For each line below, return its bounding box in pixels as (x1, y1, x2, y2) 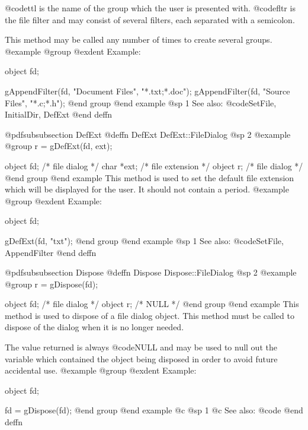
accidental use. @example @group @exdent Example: (5, 364, 197, 377)
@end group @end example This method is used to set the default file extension (5, 171, 294, 184)
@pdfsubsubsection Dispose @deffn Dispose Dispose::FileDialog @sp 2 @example (5, 266, 297, 279)
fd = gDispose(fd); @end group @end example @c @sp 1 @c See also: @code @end (5, 404, 303, 416)
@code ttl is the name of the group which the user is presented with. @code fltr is (5, 2, 296, 14)
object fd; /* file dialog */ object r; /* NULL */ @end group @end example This (5, 298, 299, 310)
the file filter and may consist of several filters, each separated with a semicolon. (5, 13, 295, 26)
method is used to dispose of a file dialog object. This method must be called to (5, 309, 294, 321)
